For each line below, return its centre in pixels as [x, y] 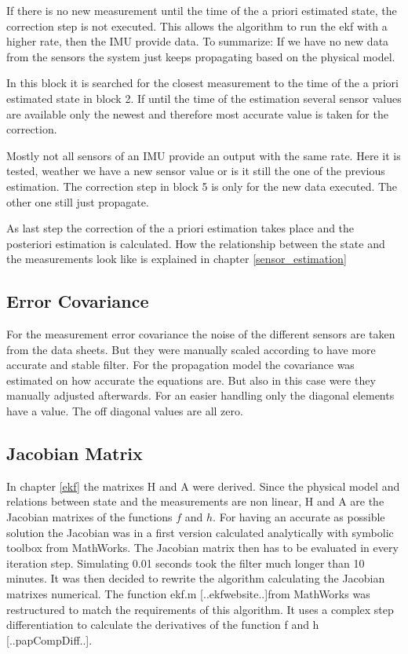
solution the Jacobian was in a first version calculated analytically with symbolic [200, 532]
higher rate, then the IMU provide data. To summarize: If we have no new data [198, 41]
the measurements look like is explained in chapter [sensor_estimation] [177, 259]
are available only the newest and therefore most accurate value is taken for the [197, 113]
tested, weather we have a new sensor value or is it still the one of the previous [196, 171]
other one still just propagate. [78, 201]
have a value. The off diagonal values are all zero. [125, 411]
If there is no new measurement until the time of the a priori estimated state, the [202, 10]
